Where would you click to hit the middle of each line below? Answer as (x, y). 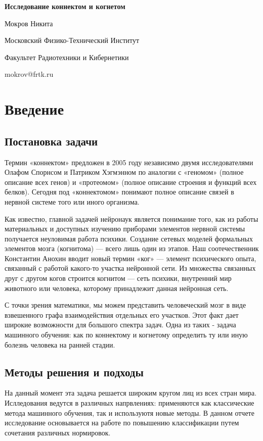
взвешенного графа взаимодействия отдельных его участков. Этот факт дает (122, 314)
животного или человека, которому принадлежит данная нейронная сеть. (117, 288)
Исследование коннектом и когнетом (65, 6)
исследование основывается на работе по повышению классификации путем (122, 423)
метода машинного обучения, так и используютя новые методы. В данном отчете (129, 412)
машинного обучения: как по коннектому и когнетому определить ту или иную (126, 335)
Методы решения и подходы (74, 372)
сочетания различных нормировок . (58, 432)
